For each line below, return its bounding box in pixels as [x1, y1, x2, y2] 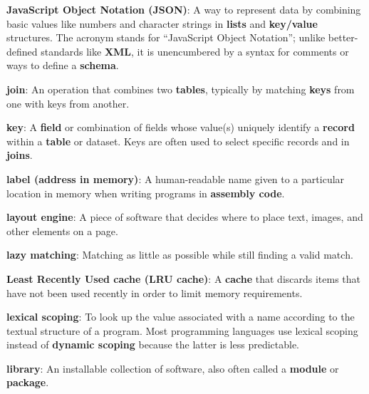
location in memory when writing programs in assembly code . [6, 185, 285, 200]
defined [6, 43, 38, 58]
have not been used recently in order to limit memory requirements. [6, 285, 303, 300]
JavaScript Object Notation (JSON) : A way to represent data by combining [6, 2, 361, 16]
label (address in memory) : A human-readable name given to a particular [6, 171, 345, 186]
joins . [6, 147, 33, 162]
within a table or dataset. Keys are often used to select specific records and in [6, 133, 350, 148]
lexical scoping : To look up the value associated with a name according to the [6, 309, 355, 324]
